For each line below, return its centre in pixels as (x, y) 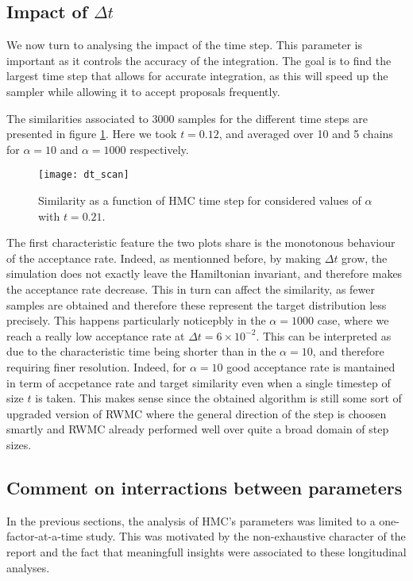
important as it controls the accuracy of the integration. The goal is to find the (199, 60)
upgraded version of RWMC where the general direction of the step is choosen (197, 413)
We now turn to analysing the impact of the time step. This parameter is (185, 45)
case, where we (353, 320)
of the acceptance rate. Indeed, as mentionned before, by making (164, 258)
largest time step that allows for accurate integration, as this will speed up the (197, 76)
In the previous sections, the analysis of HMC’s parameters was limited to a (191, 520)
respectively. (159, 149)
